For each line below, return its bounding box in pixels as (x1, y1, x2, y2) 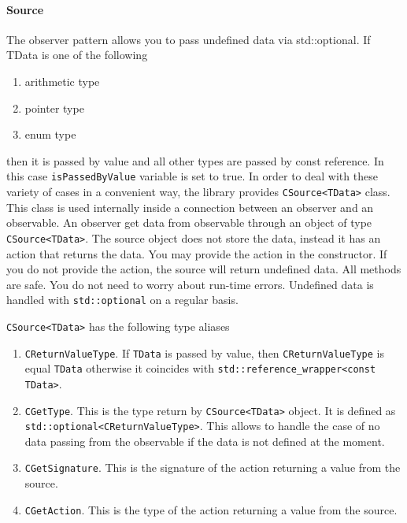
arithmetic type (24, 72, 100, 89)
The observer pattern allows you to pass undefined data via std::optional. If (6, 31, 371, 47)
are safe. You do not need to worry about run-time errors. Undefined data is (6, 276, 374, 292)
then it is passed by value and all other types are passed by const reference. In (6, 152, 384, 169)
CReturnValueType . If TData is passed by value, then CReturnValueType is (24, 344, 384, 361)
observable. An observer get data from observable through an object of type (6, 214, 372, 231)
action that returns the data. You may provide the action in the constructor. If (6, 245, 387, 261)
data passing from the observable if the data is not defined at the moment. (24, 432, 385, 449)
